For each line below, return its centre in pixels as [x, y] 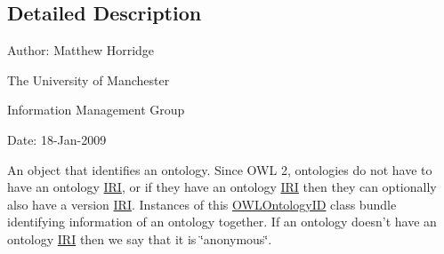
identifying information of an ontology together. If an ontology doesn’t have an [222, 222]
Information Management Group [96, 110]
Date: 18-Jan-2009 [57, 139]
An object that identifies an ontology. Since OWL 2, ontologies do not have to [220, 169]
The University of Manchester [89, 79]
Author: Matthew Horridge [81, 50]
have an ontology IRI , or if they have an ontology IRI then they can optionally [222, 187]
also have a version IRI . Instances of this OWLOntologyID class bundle [202, 204]
